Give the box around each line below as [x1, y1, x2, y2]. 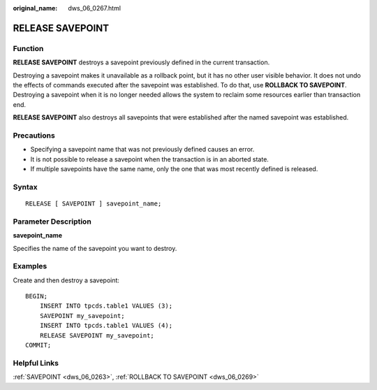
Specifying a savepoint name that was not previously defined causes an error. [30, 145, 255, 154]
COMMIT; [25, 341, 52, 349]
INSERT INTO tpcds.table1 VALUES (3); [39, 302, 173, 310]
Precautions [13, 130, 55, 140]
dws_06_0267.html [68, 4, 121, 12]
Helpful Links [13, 358, 59, 368]
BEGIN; [25, 292, 48, 301]
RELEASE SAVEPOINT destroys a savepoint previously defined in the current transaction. [13, 58, 270, 66]
